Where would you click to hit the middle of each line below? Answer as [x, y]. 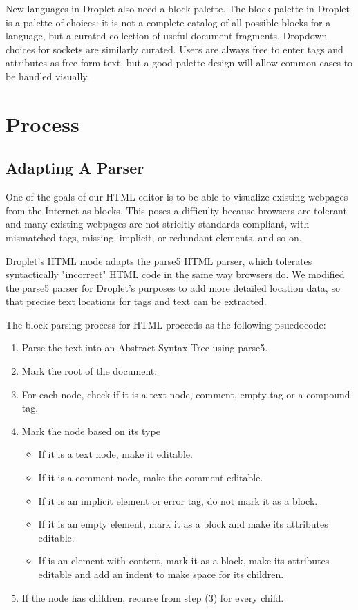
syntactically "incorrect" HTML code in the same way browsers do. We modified [175, 274]
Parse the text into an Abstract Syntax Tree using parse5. [145, 348]
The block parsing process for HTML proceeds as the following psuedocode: [166, 324]
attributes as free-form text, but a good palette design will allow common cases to [179, 63]
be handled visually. [48, 76]
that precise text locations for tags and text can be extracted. [136, 301]
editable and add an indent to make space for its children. [161, 574]
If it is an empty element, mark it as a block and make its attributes [183, 524]
